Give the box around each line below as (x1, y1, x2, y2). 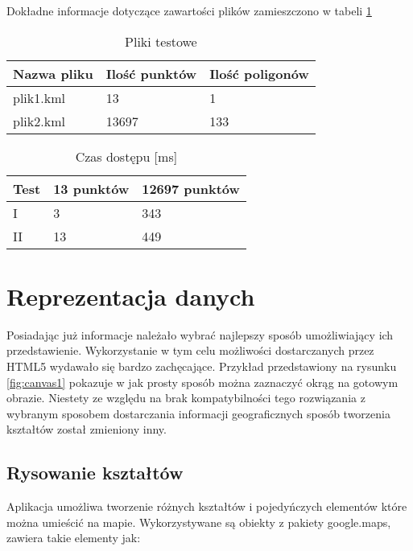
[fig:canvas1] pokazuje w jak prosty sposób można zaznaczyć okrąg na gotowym (6, 373, 399, 390)
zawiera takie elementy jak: (6, 529, 141, 546)
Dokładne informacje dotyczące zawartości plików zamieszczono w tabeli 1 (6, 2, 372, 19)
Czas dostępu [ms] (75, 146, 178, 166)
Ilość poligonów (209, 64, 309, 83)
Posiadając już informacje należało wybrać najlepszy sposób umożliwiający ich (6, 326, 394, 343)
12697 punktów (142, 179, 240, 198)
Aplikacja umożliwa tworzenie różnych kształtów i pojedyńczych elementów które (6, 498, 407, 515)
